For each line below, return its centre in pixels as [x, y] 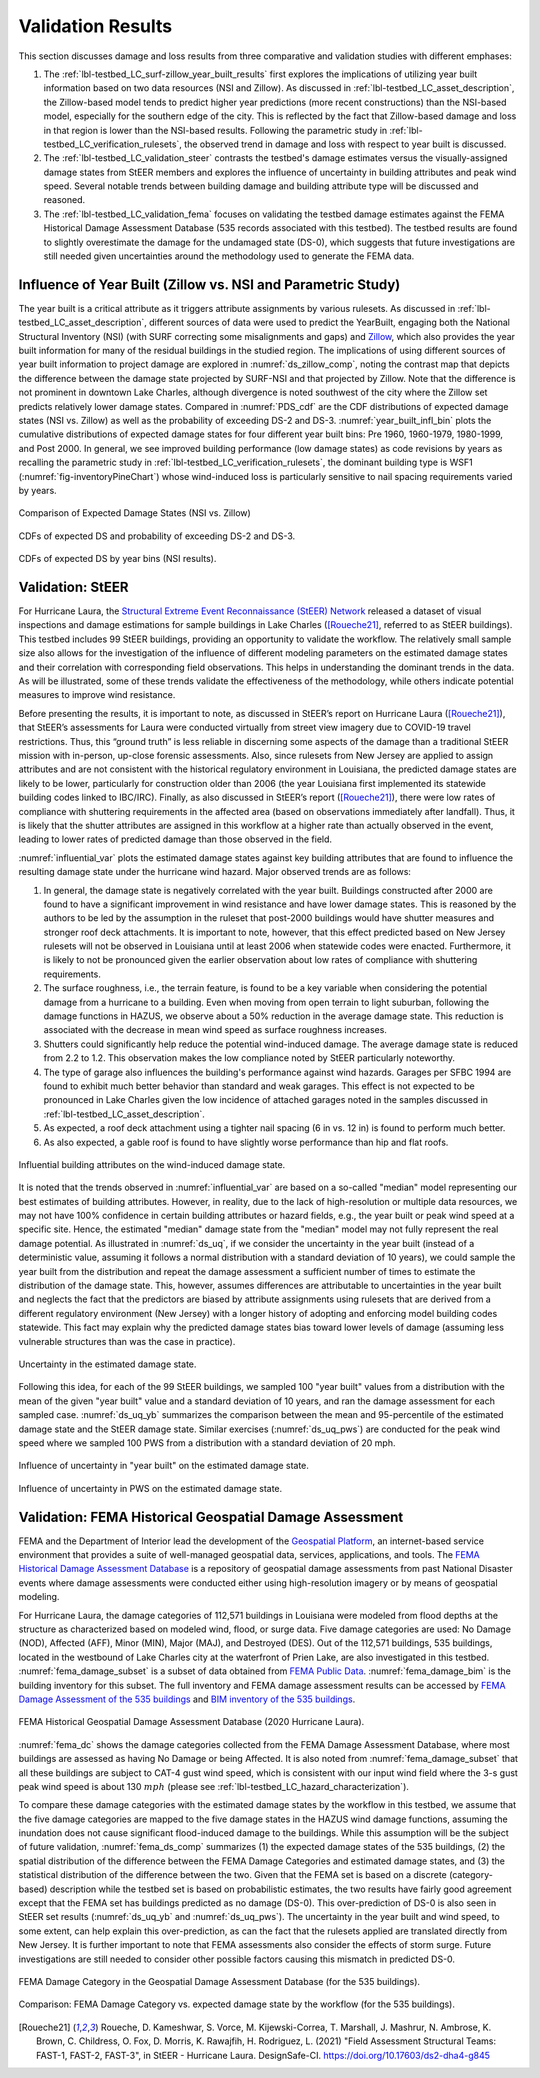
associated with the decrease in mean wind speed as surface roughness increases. [215, 1030]
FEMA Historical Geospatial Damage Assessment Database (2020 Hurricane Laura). [191, 1722]
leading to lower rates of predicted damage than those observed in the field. [175, 839]
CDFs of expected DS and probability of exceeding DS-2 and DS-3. [157, 536]
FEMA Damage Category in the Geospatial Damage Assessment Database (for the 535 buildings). [219, 1981]
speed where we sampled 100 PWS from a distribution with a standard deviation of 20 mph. [207, 1442]
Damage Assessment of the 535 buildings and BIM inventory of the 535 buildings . [187, 1699]
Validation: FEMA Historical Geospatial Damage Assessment [211, 1516]
